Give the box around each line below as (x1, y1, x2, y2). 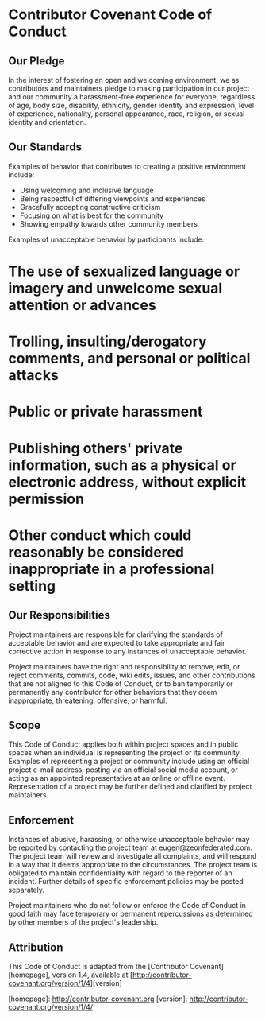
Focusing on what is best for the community (19, 211, 164, 220)
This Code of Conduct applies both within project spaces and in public (8, 739, 239, 749)
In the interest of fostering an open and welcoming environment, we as (8, 76, 240, 84)
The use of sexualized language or (8, 262, 240, 280)
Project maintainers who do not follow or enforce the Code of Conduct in (8, 901, 246, 910)
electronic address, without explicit (8, 473, 247, 491)
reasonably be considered (8, 543, 185, 561)
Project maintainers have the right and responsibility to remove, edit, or (8, 661, 240, 671)
